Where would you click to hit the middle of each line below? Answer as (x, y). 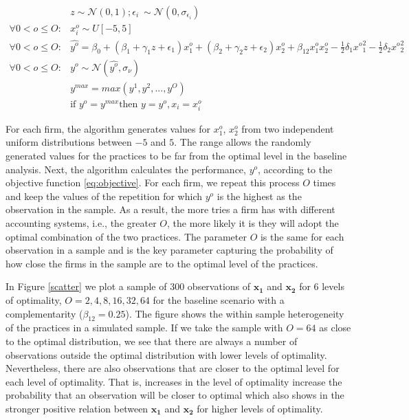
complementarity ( (44, 313)
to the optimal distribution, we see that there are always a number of (152, 341)
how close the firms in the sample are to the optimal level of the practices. (162, 263)
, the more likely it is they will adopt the (253, 223)
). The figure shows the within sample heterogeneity (235, 313)
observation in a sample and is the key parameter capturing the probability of (169, 250)
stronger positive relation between (77, 408)
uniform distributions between (69, 142)
